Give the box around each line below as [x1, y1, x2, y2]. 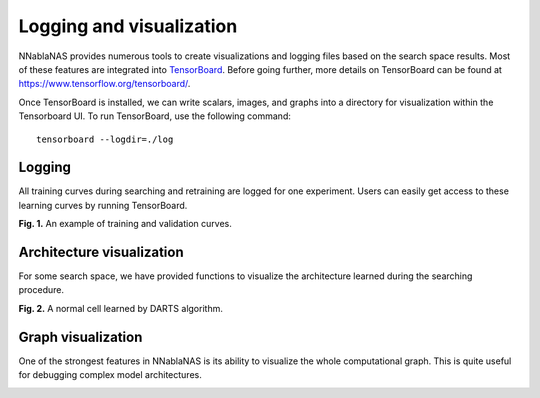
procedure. [18, 284, 65, 296]
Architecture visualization [18, 244, 184, 260]
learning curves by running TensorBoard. [18, 199, 188, 211]
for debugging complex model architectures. [18, 369, 202, 381]
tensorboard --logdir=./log [36, 133, 174, 145]
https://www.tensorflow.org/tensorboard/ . [18, 78, 191, 90]
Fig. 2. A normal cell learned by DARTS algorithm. [18, 302, 224, 314]
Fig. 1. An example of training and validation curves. [18, 218, 232, 230]
